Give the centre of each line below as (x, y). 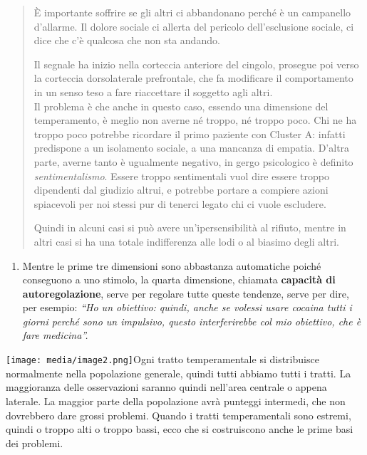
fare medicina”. (55, 335)
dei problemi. (35, 443)
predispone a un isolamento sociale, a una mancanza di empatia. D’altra (192, 148)
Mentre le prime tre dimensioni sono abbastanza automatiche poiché (172, 265)
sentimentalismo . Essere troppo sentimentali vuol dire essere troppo (181, 176)
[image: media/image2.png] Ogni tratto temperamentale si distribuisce (162, 359)
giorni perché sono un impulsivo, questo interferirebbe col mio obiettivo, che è (192, 321)
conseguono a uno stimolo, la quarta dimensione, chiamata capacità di (179, 279)
